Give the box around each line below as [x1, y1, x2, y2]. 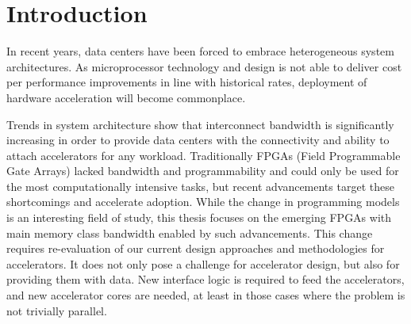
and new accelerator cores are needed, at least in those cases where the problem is [6, 287, 405, 303]
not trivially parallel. [6, 302, 107, 318]
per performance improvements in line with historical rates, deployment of [6, 74, 367, 90]
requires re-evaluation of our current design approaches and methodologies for [6, 240, 385, 257]
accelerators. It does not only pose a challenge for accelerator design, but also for [6, 255, 400, 272]
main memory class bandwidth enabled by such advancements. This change [6, 224, 373, 241]
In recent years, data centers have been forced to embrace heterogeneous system [6, 43, 394, 59]
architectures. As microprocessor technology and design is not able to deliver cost [6, 58, 402, 74]
